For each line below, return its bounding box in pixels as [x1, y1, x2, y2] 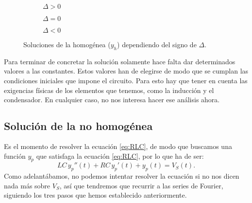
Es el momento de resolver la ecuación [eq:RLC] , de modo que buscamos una [4, 141, 232, 151]
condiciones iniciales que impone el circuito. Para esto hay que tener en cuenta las [4, 75, 248, 85]
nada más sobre [4, 180, 50, 190]
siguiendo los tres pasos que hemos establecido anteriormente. [4, 190, 187, 200]
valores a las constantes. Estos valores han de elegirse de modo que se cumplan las [4, 66, 249, 76]
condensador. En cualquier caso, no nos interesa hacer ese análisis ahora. [4, 94, 220, 105]
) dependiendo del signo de [117, 39, 197, 49]
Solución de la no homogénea [4, 118, 153, 133]
